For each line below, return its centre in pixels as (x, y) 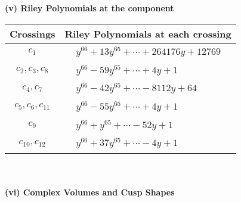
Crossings (33, 33)
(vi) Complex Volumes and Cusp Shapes (90, 192)
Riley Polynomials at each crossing (148, 33)
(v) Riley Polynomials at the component (89, 8)
